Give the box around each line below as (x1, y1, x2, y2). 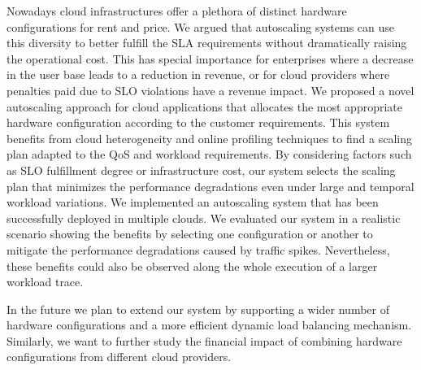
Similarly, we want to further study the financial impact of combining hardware (7, 332, 402, 349)
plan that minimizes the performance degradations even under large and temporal (7, 177, 414, 194)
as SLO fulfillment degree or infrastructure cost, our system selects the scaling (7, 161, 396, 178)
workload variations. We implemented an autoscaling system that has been (7, 194, 379, 211)
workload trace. (7, 273, 84, 290)
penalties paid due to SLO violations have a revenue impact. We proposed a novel (7, 81, 414, 98)
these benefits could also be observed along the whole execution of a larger (7, 257, 378, 274)
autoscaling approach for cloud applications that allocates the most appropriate (7, 98, 403, 115)
